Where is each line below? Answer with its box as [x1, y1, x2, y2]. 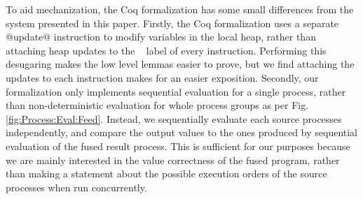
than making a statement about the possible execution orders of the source [6, 166, 327, 181]
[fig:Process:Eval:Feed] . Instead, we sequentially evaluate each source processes [6, 111, 342, 126]
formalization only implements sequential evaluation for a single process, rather [6, 84, 346, 98]
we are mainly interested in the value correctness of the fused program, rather [6, 152, 340, 167]
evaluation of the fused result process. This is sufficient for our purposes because [6, 138, 350, 153]
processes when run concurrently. [6, 179, 147, 194]
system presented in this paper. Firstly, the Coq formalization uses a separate [6, 15, 339, 30]
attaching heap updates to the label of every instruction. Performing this [6, 43, 327, 57]
